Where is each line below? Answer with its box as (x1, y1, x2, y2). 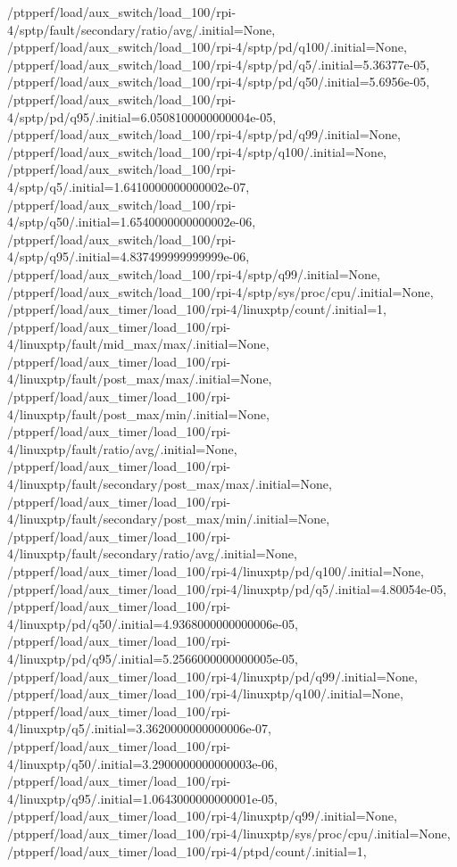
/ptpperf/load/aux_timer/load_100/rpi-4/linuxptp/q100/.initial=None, (7, 684, 403, 703)
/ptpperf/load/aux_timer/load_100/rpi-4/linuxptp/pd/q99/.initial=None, (7, 666, 418, 685)
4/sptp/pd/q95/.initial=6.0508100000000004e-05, (7, 107, 277, 126)
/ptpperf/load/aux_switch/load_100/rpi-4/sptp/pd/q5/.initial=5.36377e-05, (7, 54, 430, 73)
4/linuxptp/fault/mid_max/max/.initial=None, (7, 334, 270, 353)
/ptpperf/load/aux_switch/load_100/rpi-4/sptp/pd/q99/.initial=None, (7, 125, 401, 144)
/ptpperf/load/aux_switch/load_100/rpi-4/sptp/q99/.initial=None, (7, 264, 380, 283)
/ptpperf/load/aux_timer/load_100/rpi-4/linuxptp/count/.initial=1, (7, 300, 386, 318)
